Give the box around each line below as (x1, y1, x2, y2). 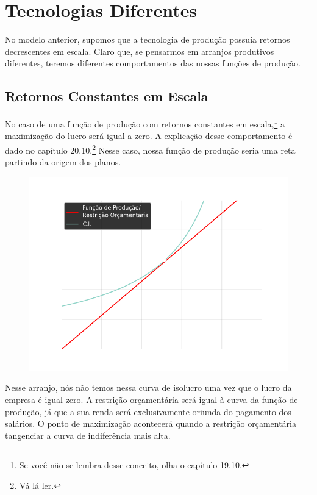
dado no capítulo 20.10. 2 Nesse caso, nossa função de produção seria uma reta (5, 141, 296, 156)
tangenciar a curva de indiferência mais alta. (5, 429, 171, 441)
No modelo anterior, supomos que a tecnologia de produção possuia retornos (5, 33, 290, 46)
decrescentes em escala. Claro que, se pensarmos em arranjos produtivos (5, 45, 274, 57)
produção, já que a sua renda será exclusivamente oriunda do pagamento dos (5, 405, 291, 418)
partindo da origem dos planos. (5, 155, 121, 168)
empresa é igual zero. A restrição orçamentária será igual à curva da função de (5, 393, 298, 405)
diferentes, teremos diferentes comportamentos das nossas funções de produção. (5, 57, 301, 69)
